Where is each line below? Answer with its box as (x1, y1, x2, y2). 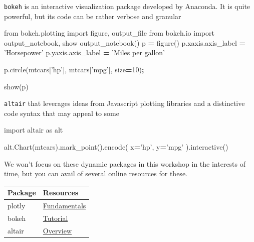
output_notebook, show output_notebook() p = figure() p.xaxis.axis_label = (4, 37, 245, 48)
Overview (43, 225, 72, 235)
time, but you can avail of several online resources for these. (4, 168, 187, 179)
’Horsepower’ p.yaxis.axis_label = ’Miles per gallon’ (4, 47, 165, 58)
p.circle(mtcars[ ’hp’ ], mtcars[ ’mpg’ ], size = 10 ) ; (4, 64, 144, 75)
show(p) (4, 81, 29, 91)
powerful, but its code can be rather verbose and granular (4, 11, 181, 21)
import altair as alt (4, 125, 63, 135)
